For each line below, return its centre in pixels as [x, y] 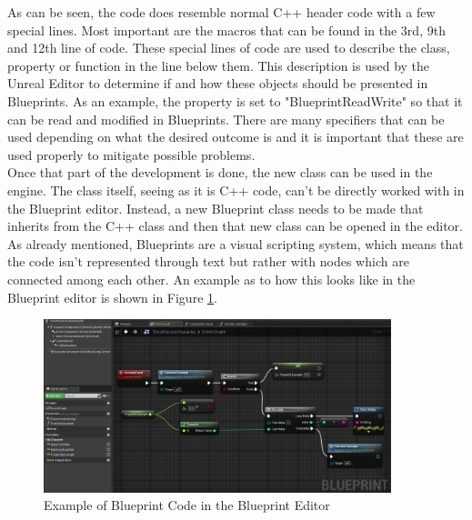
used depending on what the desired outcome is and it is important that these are [236, 137]
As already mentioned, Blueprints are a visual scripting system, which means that [236, 243]
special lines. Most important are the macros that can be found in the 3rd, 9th [226, 30]
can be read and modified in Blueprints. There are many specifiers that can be [226, 119]
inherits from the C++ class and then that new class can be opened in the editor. [235, 226]
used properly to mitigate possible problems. [131, 154]
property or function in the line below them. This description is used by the [219, 65]
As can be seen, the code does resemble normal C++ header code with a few [221, 12]
